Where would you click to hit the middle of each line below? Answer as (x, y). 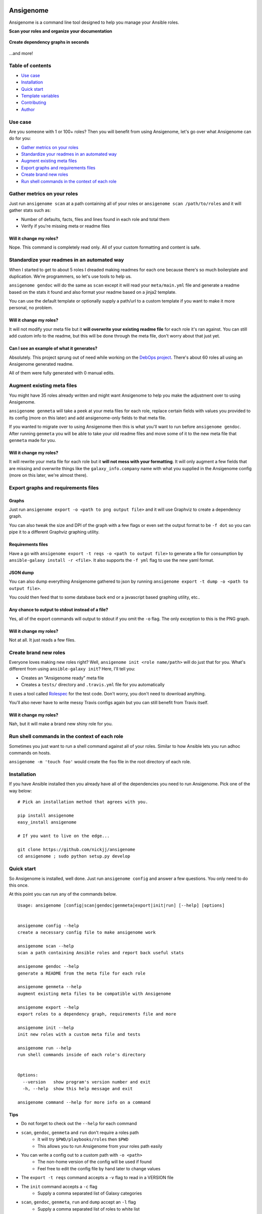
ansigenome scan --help (46, 946)
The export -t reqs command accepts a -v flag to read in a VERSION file (97, 1178)
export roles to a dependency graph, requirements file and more (97, 1014)
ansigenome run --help (45, 1048)
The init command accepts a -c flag (59, 1186)
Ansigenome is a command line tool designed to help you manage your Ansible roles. (94, 22)
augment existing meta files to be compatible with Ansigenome (94, 994)
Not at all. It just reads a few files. (42, 640)
